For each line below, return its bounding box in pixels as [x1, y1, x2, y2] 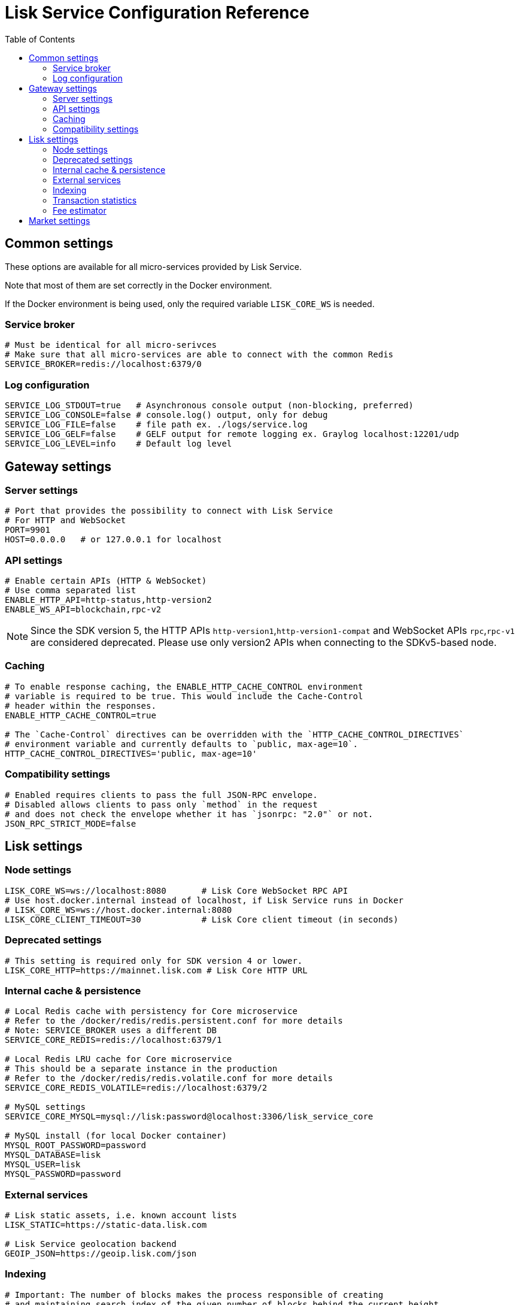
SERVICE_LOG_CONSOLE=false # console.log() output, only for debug [5, 410, 328, 420]
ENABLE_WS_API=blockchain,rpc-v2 [5, 605, 162, 615]
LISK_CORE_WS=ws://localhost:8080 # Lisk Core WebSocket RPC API [5, 885, 348, 896]
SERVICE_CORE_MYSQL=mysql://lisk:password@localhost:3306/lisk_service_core [5, 1112, 374, 1122]
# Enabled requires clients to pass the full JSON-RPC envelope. [5, 790, 318, 800]
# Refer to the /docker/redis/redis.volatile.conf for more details [5, 1073, 333, 1084]
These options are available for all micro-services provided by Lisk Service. [5, 261, 302, 272]
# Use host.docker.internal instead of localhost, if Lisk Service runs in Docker [5, 895, 403, 905]
